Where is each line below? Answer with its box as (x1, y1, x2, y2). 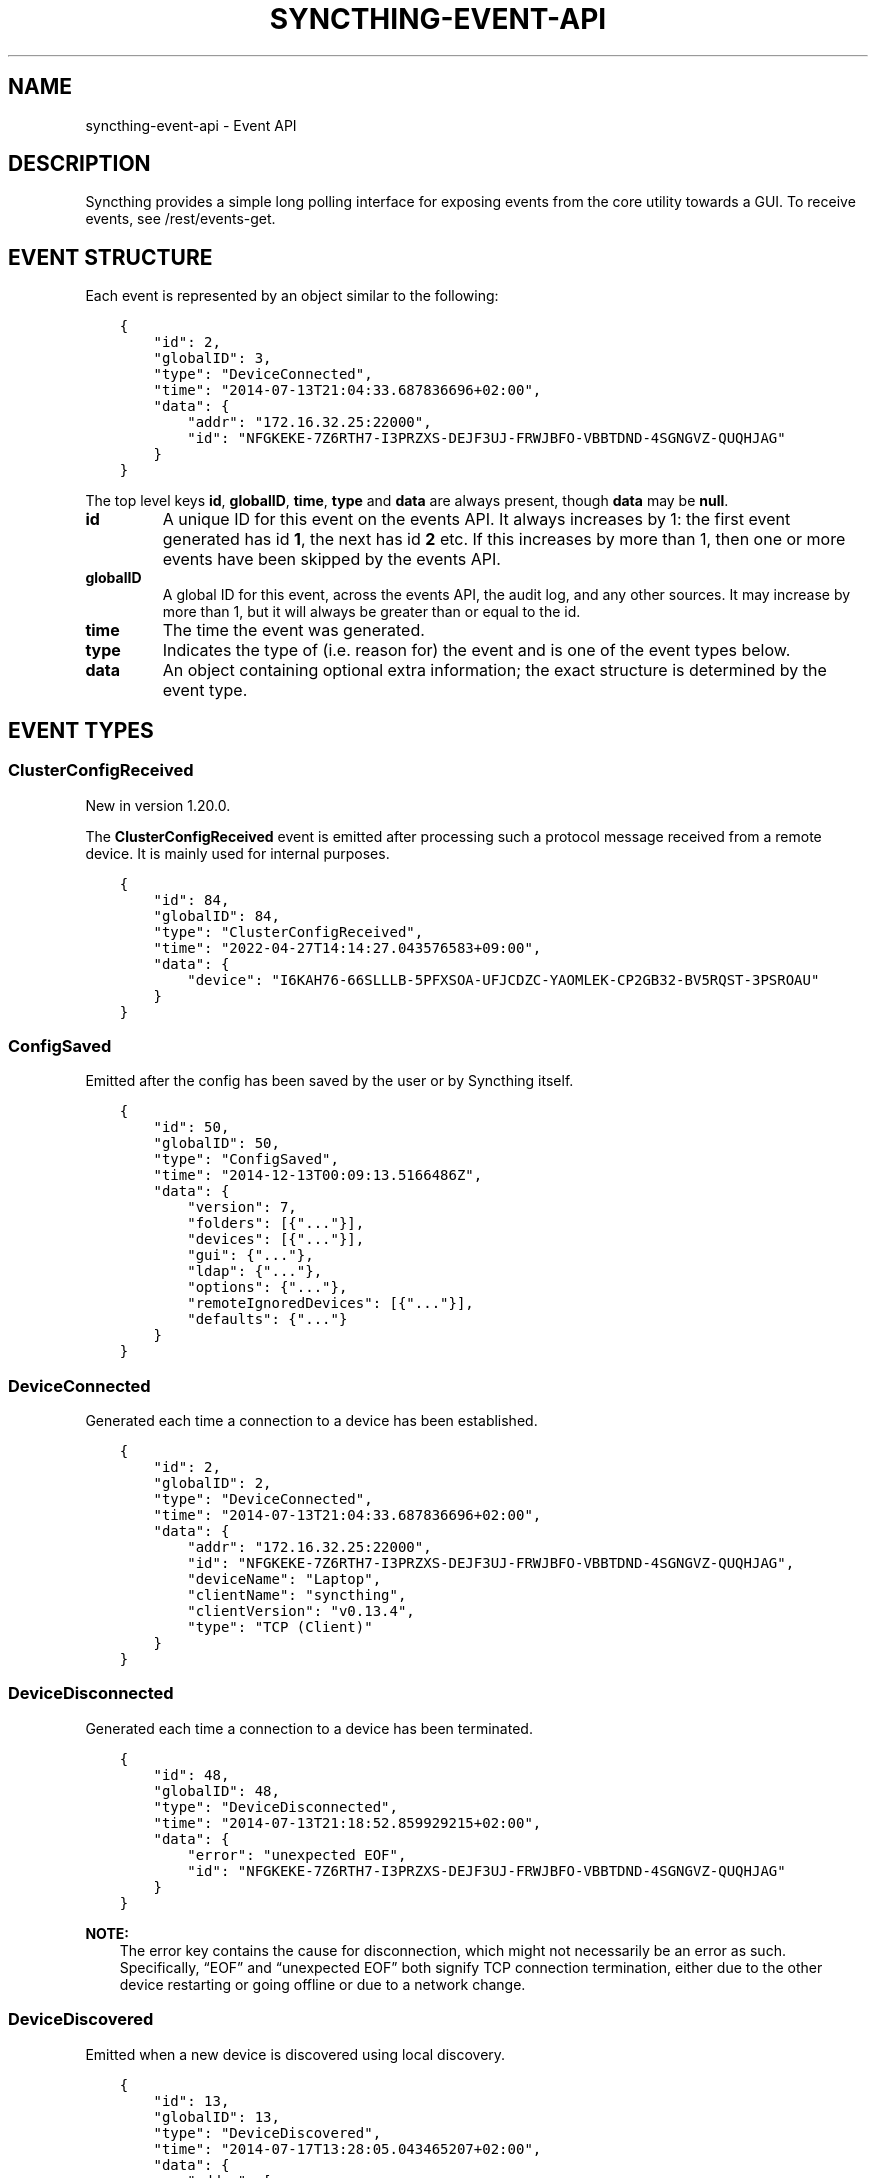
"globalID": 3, (153, 350, 272, 367)
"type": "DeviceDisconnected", (153, 1798, 398, 1815)
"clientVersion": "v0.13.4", (187, 1603, 415, 1619)
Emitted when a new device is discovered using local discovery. (85, 2045, 506, 2063)
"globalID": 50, (153, 1135, 280, 1152)
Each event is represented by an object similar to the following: (85, 287, 499, 305)
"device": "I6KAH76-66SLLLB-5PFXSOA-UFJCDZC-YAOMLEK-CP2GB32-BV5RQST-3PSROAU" (187, 971, 820, 988)
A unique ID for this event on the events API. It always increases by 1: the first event (162, 509, 791, 530)
